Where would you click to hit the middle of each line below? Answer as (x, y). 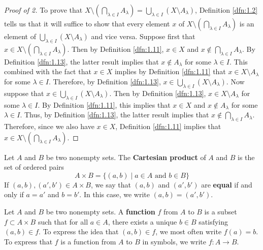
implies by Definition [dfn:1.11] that (170, 71)
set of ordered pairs (34, 167)
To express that (28, 241)
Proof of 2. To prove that (43, 10)
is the (246, 157)
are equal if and (227, 184)
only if (14, 194)
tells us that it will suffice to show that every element (87, 23)
